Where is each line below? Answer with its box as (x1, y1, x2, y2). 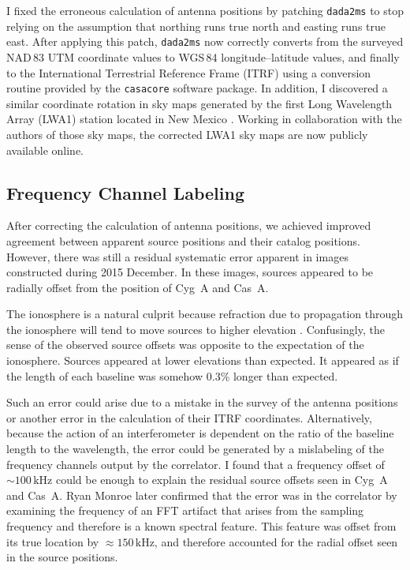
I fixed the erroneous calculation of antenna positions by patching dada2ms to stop (6, 2, 404, 18)
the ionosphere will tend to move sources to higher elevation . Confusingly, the (6, 321, 385, 337)
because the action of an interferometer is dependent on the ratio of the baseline (6, 425, 394, 441)
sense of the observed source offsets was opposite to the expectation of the (6, 336, 364, 353)
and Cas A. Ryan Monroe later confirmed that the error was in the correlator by (6, 486, 397, 503)
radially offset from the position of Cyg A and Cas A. (6, 279, 269, 295)
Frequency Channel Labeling (6, 180, 244, 204)
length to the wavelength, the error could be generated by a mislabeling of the (6, 441, 384, 457)
